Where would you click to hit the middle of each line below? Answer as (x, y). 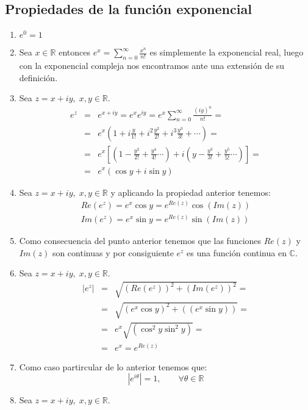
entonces (74, 52)
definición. (38, 77)
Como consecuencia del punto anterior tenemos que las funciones (140, 241)
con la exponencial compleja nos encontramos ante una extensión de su (152, 65)
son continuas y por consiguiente (113, 252)
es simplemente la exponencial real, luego (227, 52)
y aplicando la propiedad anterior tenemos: (191, 192)
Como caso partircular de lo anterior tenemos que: (113, 366)
